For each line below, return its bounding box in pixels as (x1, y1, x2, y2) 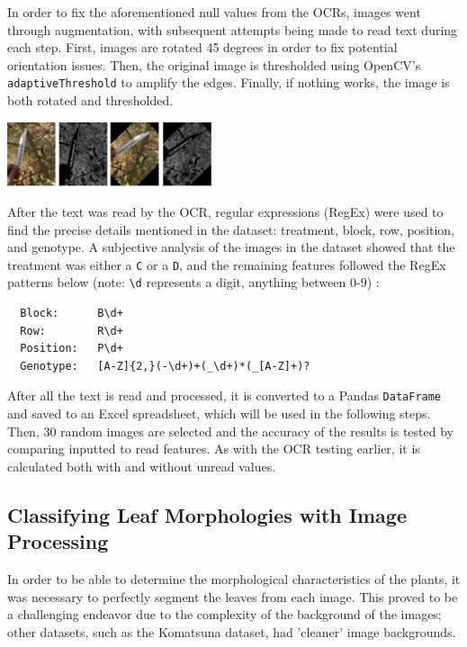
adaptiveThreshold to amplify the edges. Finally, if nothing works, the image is (7, 73, 450, 92)
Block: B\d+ (20, 307, 123, 320)
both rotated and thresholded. (7, 91, 174, 110)
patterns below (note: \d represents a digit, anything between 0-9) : (7, 273, 380, 292)
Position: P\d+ (20, 342, 123, 355)
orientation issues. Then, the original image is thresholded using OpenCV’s (7, 55, 421, 74)
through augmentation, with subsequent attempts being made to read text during (7, 20, 458, 39)
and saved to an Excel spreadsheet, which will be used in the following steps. (7, 404, 431, 423)
